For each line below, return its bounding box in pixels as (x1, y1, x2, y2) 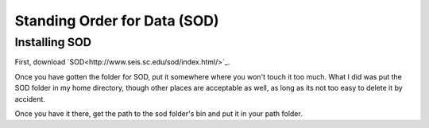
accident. (14, 94, 45, 103)
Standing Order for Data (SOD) (14, 12, 219, 29)
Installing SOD (14, 35, 91, 49)
